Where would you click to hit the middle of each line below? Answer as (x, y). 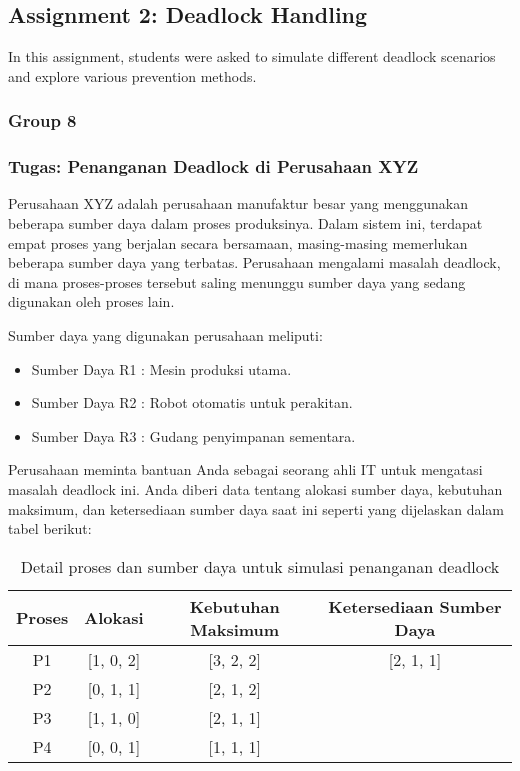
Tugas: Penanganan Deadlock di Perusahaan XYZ (213, 166)
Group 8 (42, 120)
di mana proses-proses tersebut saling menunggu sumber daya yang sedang (237, 281)
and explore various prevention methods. (132, 75)
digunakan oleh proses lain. (91, 301)
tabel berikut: (50, 528)
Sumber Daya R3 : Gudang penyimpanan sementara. (193, 435)
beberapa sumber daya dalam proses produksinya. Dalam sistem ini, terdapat (245, 223)
